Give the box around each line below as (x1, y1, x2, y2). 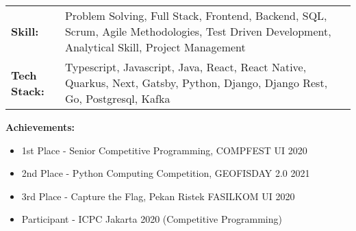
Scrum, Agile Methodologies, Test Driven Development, (64, 23, 331, 39)
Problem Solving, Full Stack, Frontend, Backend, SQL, (64, 8, 327, 23)
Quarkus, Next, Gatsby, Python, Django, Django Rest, (64, 75, 328, 90)
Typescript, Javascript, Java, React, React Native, (64, 59, 307, 75)
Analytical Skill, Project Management (64, 39, 246, 55)
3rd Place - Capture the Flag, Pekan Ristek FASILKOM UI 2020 (21, 189, 295, 203)
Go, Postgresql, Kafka (64, 90, 170, 106)
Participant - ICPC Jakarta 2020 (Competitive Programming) (21, 212, 282, 226)
